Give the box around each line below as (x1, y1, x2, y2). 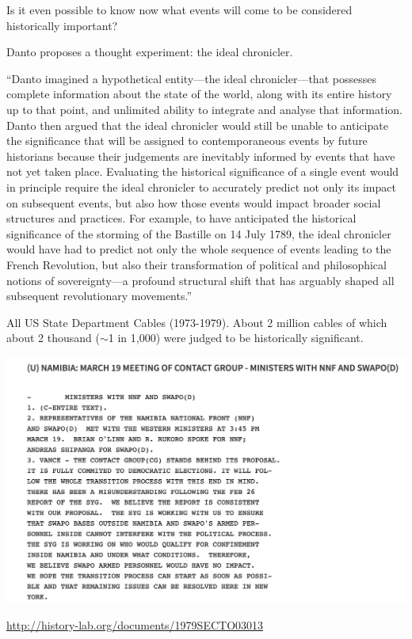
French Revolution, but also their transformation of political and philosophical (6, 256, 387, 272)
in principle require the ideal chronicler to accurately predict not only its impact (6, 178, 396, 195)
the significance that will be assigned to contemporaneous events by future (6, 132, 368, 149)
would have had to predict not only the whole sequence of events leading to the (6, 241, 391, 257)
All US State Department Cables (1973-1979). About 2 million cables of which (6, 314, 387, 330)
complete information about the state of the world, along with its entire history (6, 86, 392, 102)
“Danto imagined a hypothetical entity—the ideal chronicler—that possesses (6, 70, 376, 86)
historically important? (6, 17, 118, 33)
